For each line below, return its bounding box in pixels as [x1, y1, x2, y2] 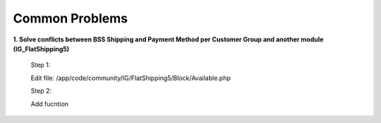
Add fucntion [30, 99, 69, 108]
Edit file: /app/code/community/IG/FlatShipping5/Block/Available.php [30, 74, 231, 82]
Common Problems [13, 11, 128, 26]
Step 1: [30, 60, 51, 70]
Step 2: [30, 86, 52, 95]
